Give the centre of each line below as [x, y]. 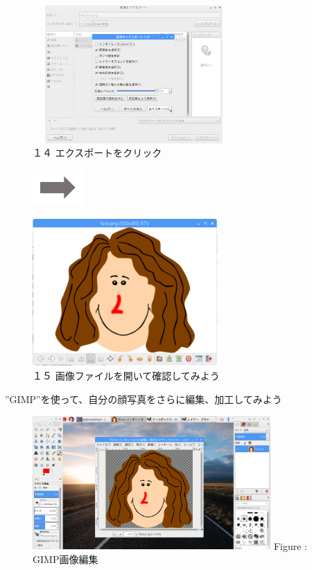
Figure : [290, 545]
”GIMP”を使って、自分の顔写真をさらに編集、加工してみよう [144, 399]
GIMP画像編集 [66, 559]
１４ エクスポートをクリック [97, 153]
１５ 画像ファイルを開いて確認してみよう [126, 376]
